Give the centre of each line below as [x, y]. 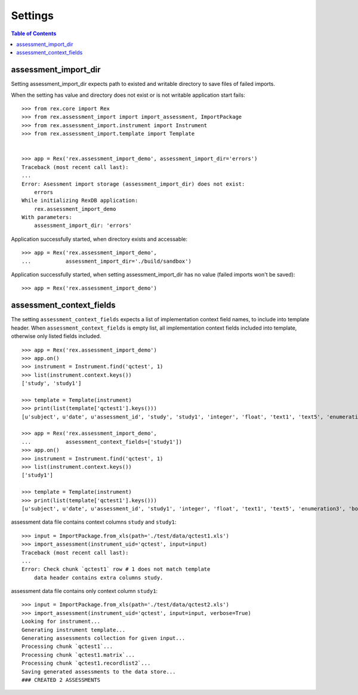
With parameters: [47, 217]
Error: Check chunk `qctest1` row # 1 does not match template [116, 569]
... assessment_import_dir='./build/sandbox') [107, 261]
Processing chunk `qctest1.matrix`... [78, 655]
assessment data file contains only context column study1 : [84, 591]
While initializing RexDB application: [80, 201]
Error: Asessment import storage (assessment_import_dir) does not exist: [133, 184]
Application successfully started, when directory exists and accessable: [99, 239]
